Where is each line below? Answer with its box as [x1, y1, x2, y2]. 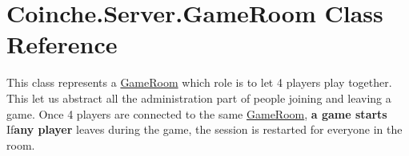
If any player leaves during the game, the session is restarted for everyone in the [6, 121, 403, 138]
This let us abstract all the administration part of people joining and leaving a [6, 89, 391, 106]
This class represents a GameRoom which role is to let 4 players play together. [6, 74, 392, 91]
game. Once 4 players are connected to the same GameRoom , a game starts [6, 105, 387, 122]
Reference [6, 28, 118, 60]
